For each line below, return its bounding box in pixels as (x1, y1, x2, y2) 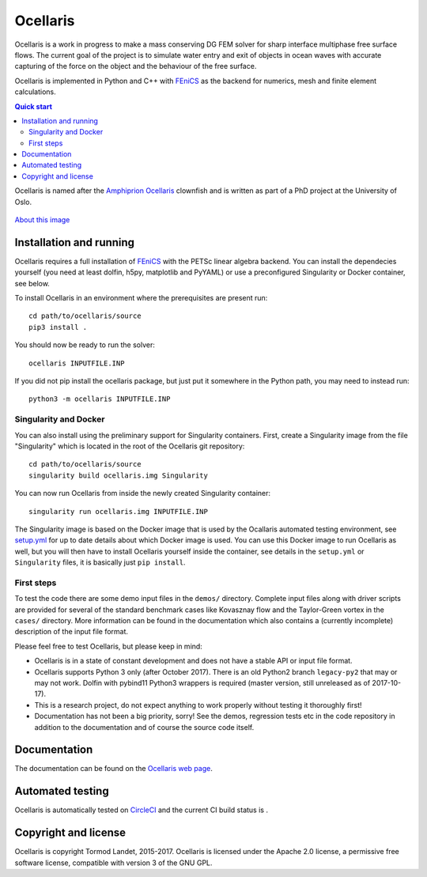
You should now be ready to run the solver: (14, 340, 156, 350)
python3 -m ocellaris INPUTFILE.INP (28, 395, 171, 403)
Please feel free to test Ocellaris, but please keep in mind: (14, 641, 203, 651)
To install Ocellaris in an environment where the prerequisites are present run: (14, 293, 268, 303)
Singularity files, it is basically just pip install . (14, 558, 186, 567)
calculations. (14, 87, 56, 96)
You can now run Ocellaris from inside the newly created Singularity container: (14, 489, 271, 498)
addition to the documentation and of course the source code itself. (34, 722, 255, 731)
